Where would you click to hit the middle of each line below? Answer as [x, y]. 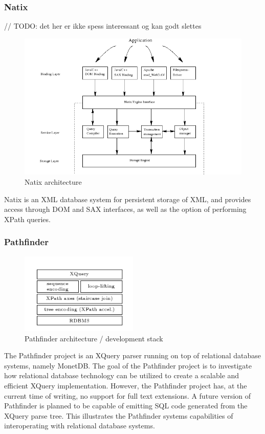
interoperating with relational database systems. [80, 426]
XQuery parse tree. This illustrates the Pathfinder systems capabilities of [119, 415]
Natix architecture [53, 181]
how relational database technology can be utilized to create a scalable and [122, 375]
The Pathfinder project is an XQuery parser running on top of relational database [133, 355]
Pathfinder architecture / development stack [94, 338]
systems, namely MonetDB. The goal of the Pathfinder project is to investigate [128, 365]
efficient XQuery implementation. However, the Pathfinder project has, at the [126, 386]
